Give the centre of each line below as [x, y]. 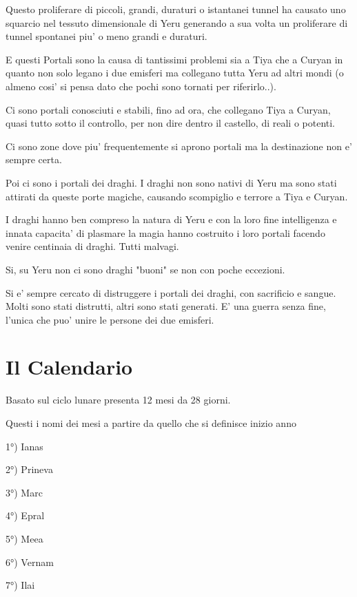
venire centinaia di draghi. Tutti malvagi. [92, 246]
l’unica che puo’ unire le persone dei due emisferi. [110, 319]
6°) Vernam [30, 562]
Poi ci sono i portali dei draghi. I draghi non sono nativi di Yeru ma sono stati [171, 182]
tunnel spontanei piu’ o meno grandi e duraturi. [106, 36]
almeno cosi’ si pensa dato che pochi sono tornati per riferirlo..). [141, 86]
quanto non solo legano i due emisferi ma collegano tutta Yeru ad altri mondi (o [175, 73]
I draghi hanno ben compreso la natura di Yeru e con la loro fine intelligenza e [171, 219]
